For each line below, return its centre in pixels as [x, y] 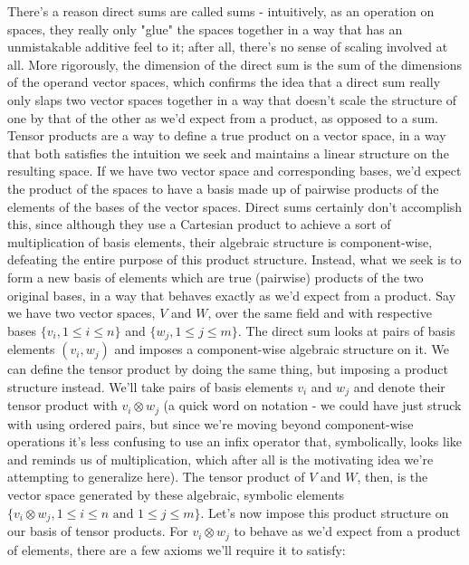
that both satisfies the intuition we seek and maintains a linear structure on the [228, 153]
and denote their [399, 386]
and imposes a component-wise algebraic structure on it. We [282, 349]
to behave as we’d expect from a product [347, 531]
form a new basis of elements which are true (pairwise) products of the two [215, 277]
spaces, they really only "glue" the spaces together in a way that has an [205, 29]
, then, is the [392, 477]
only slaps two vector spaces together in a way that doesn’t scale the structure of [232, 99]
